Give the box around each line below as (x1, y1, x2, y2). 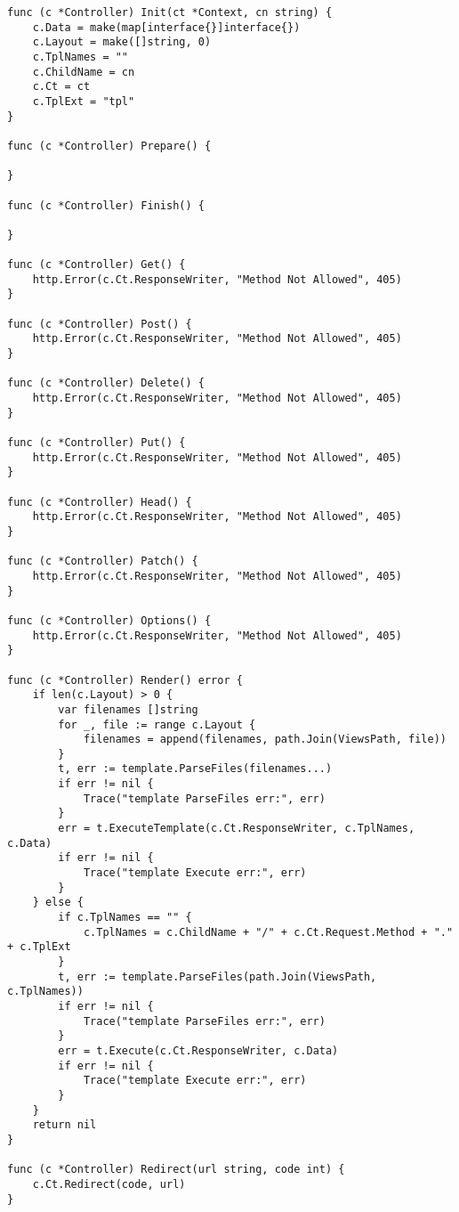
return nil (32, 1118, 97, 1132)
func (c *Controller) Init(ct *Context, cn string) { (7, 6, 333, 19)
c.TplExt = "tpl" (32, 94, 135, 108)
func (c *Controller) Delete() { (7, 377, 205, 390)
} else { (32, 896, 84, 909)
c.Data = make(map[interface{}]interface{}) (32, 20, 301, 34)
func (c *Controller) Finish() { (7, 199, 205, 212)
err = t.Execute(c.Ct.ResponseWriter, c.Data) (58, 1044, 339, 1057)
